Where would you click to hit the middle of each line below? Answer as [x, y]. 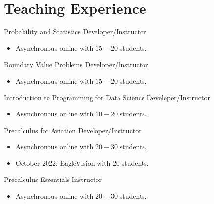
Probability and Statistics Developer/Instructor [75, 32]
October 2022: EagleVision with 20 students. [82, 163]
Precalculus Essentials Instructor [53, 179]
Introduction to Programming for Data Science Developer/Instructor [107, 97]
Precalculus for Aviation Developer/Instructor [73, 130]
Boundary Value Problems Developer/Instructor [76, 64]
